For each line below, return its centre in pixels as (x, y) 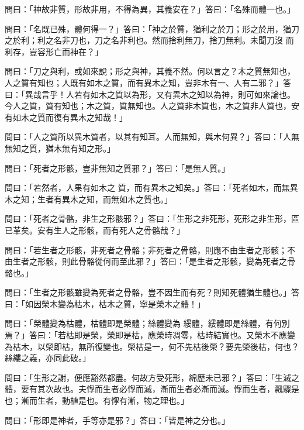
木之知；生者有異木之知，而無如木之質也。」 (89, 199)
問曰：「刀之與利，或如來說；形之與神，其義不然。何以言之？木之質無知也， (150, 71)
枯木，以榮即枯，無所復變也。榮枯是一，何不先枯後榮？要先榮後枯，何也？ (156, 346)
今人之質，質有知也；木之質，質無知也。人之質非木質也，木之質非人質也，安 (152, 106)
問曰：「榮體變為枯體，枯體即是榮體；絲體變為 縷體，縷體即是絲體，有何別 (147, 323)
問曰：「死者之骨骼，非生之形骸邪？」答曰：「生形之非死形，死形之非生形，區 (152, 219)
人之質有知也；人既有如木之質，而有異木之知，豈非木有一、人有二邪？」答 (148, 82)
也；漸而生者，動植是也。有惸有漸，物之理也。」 (97, 400)
